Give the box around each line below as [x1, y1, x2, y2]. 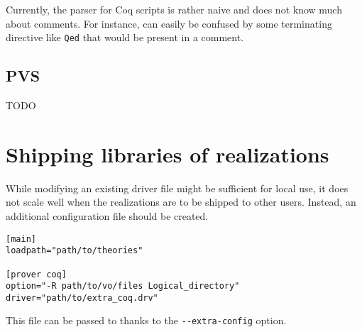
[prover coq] [6, 269, 67, 280]
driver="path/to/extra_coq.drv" [6, 292, 158, 303]
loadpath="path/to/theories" [6, 245, 143, 256]
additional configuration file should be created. [6, 208, 209, 223]
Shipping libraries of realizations [6, 139, 329, 168]
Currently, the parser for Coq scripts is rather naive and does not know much [6, 2, 342, 16]
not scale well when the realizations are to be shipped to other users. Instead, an [6, 194, 356, 209]
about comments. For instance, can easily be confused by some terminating [6, 16, 332, 31]
